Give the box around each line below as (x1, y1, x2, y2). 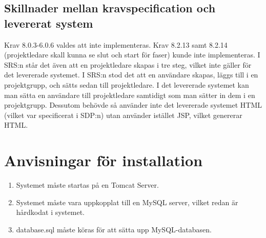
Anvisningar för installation (4, 150, 203, 171)
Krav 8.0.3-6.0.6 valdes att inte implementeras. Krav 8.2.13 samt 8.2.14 (4, 39, 228, 50)
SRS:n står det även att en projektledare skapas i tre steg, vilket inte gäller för (4, 59, 252, 70)
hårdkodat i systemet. (16, 207, 85, 217)
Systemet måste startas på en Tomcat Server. (16, 180, 159, 190)
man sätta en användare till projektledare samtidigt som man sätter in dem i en (4, 89, 255, 100)
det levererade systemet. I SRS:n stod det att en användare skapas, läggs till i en (4, 69, 258, 80)
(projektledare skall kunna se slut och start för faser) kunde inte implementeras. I (4, 49, 260, 60)
